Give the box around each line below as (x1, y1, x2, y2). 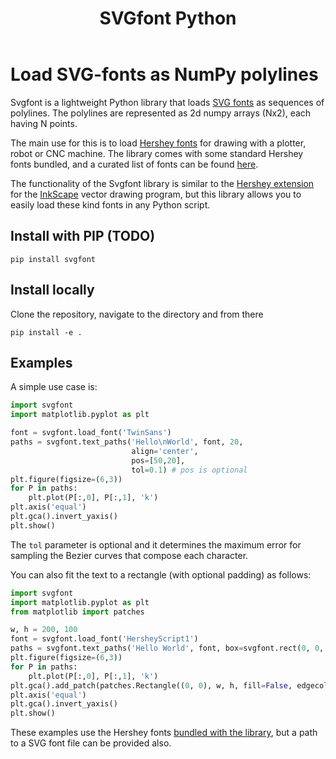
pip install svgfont (10, 254, 97, 264)
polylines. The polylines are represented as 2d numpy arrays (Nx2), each (10, 107, 312, 119)
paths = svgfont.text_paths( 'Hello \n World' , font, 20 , (10, 437, 244, 447)
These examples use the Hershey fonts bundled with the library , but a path (10, 727, 318, 739)
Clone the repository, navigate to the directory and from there (10, 308, 264, 320)
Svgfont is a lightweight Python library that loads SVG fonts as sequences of (10, 96, 325, 108)
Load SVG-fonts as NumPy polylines (10, 63, 319, 86)
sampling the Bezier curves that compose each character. (10, 549, 249, 561)
